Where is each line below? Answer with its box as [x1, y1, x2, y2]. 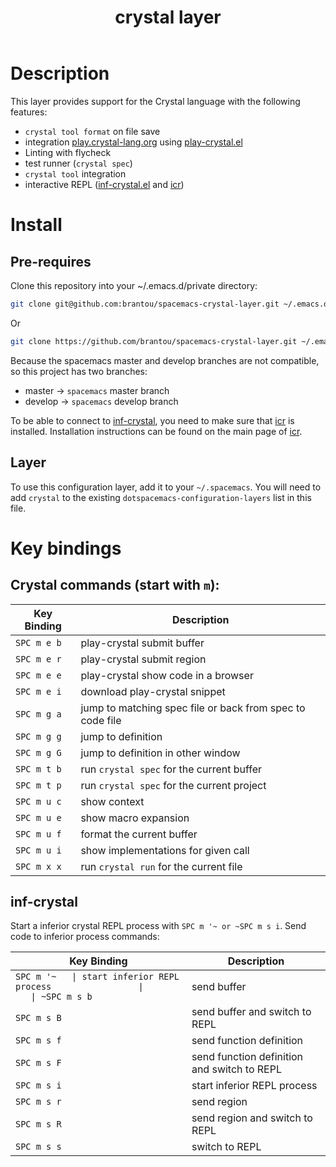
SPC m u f [15, 828, 62, 840]
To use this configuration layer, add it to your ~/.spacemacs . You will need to [10, 481, 322, 493]
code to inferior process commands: [10, 931, 160, 943]
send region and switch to [191, 1111, 313, 1125]
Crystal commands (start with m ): [10, 577, 220, 594]
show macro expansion [80, 811, 190, 825]
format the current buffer [80, 827, 198, 841]
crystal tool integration [24, 167, 127, 180]
